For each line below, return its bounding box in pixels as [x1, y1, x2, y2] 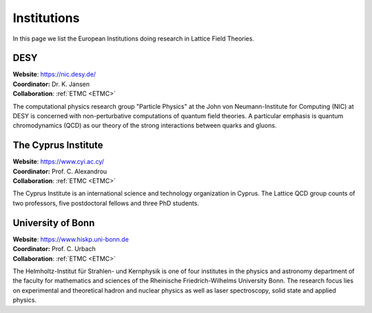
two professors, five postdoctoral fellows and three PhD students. [12, 199, 200, 207]
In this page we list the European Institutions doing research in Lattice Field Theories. [12, 34, 255, 43]
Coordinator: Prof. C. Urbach [12, 245, 96, 253]
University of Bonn [12, 217, 95, 228]
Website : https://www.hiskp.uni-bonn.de [12, 235, 129, 244]
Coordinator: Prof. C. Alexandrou [12, 167, 107, 175]
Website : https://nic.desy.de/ [12, 70, 96, 78]
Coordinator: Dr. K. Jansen [12, 80, 90, 88]
